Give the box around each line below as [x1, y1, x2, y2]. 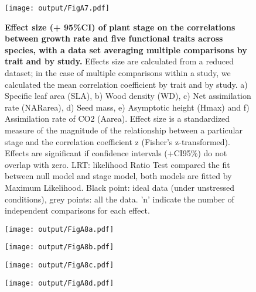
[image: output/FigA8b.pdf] [5, 243, 114, 252]
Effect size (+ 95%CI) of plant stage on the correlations [5, 20, 235, 33]
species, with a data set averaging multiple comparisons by [5, 43, 247, 56]
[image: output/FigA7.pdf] [5, 4, 110, 12]
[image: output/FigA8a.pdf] [5, 225, 114, 233]
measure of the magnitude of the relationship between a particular [5, 124, 243, 136]
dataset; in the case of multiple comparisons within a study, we [5, 67, 231, 79]
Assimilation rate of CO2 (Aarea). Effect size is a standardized [5, 112, 230, 125]
